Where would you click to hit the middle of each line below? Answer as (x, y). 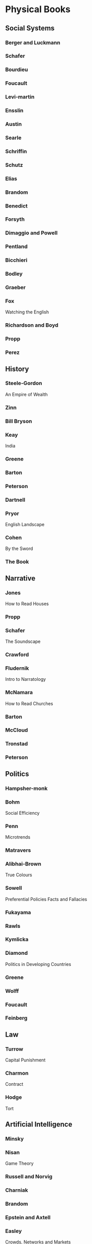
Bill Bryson (19, 421)
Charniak (17, 1190)
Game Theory (19, 1163)
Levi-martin (20, 97)
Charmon (17, 1073)
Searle (13, 137)
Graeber (16, 288)
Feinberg (16, 1018)
